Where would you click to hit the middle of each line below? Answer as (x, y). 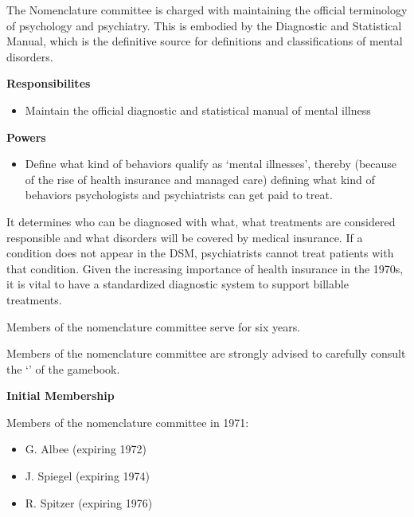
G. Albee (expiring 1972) (86, 449)
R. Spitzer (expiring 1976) (89, 502)
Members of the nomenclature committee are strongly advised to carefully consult (206, 353)
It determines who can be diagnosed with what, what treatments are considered (201, 221)
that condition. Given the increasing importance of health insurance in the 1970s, (205, 268)
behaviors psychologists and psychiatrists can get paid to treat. (179, 195)
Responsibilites (49, 83)
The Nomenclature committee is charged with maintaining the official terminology (207, 10)
